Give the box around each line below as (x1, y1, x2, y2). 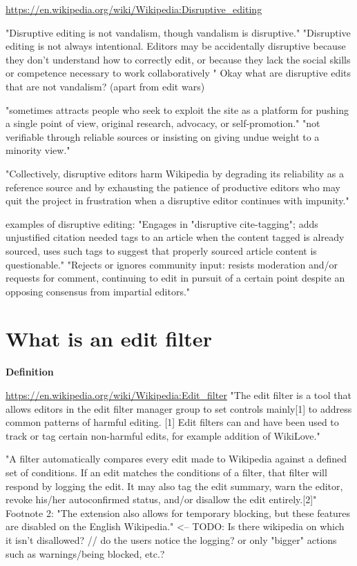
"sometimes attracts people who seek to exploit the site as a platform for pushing (6, 102, 349, 117)
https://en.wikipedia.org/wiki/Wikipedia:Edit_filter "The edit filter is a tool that (6, 388, 351, 402)
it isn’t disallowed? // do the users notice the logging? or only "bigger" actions (6, 532, 337, 547)
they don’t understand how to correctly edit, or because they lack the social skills (6, 52, 351, 66)
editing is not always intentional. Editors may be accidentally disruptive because (6, 39, 346, 53)
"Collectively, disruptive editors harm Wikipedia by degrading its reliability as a (6, 166, 344, 180)
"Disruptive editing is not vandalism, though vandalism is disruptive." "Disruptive (6, 25, 351, 39)
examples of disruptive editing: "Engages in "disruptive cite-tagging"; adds (6, 216, 318, 231)
